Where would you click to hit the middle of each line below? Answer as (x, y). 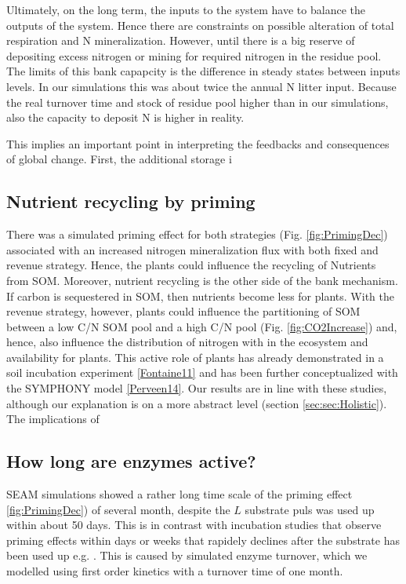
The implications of (53, 419)
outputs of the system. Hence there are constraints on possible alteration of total (200, 25)
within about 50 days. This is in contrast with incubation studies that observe (194, 525)
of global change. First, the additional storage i (119, 159)
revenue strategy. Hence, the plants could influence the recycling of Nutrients (191, 265)
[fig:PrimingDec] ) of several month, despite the (118, 509)
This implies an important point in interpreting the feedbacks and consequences (198, 143)
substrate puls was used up (310, 509)
